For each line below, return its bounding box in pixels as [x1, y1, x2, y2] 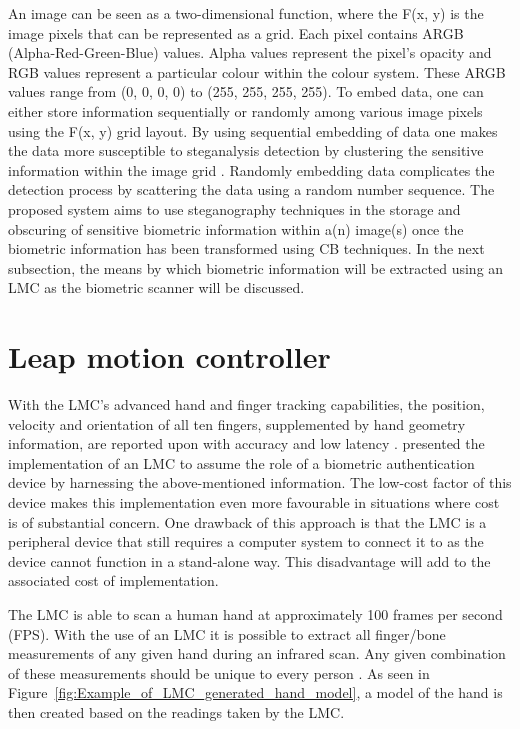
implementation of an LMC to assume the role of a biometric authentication [8, 452, 475, 473]
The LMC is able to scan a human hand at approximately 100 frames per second [8, 603, 503, 624]
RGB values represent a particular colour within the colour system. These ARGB [8, 61, 506, 82]
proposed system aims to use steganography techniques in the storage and [8, 198, 461, 219]
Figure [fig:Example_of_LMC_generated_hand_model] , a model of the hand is [8, 682, 503, 703]
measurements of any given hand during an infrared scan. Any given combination [8, 643, 506, 664]
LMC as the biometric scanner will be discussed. [8, 277, 305, 298]
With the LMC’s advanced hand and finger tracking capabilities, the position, [8, 394, 485, 415]
